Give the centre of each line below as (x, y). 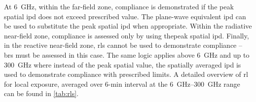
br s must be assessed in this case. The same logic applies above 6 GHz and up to (127, 54)
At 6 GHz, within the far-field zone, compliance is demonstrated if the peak (119, 6)
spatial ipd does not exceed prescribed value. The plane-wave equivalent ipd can (125, 16)
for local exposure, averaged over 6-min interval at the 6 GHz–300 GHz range (122, 84)
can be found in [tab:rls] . (41, 93)
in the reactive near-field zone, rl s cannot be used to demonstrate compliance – (123, 45)
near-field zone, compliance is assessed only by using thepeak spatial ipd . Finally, (127, 35)
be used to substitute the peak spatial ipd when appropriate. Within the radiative (128, 26)
